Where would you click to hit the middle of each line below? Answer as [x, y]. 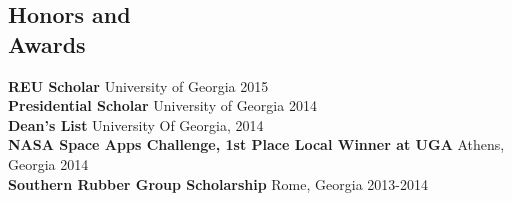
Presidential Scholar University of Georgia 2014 [162, 105]
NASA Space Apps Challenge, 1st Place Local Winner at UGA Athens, [256, 144]
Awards [47, 43]
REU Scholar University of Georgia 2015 [138, 85]
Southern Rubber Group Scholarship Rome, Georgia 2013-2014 [218, 183]
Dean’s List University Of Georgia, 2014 [136, 124]
